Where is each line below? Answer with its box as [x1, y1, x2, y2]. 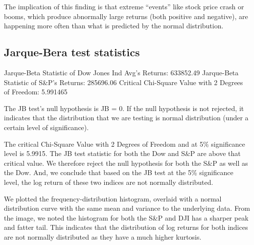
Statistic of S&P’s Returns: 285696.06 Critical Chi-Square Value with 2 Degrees [4, 77, 243, 87]
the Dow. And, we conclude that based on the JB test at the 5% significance [4, 167, 233, 178]
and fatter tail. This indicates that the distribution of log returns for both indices [4, 222, 248, 232]
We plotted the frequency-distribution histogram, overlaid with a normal [4, 193, 222, 203]
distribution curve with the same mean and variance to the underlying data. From [4, 203, 251, 213]
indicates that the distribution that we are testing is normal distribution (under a [4, 112, 249, 123]
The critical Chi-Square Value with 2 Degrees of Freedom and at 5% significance [4, 138, 245, 149]
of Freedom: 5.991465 [4, 87, 68, 97]
